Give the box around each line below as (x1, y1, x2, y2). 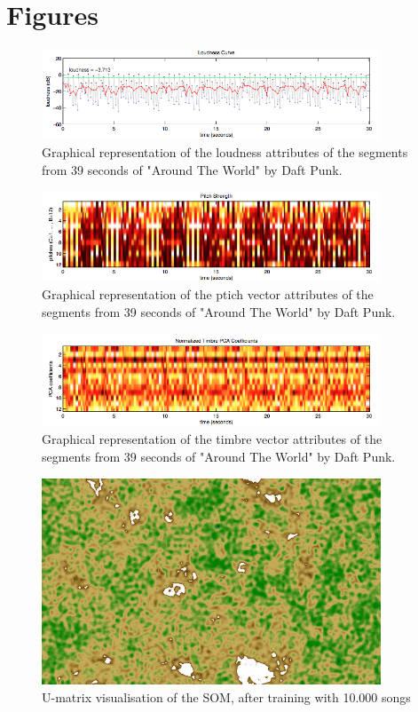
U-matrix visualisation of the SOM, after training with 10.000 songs (42, 687, 411, 706)
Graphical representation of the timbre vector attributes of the (42, 430, 383, 448)
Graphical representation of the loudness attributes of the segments (42, 143, 408, 162)
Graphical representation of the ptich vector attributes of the (42, 285, 374, 304)
